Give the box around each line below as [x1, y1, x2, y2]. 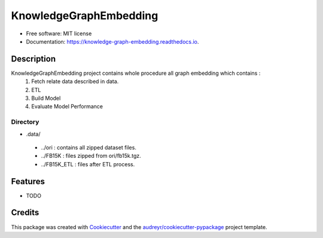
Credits [11, 208, 39, 218]
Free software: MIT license [26, 30, 92, 37]
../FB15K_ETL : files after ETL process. [41, 160, 135, 167]
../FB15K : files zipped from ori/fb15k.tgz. [41, 152, 142, 160]
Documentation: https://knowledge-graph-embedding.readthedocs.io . [26, 38, 199, 45]
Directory [11, 118, 39, 126]
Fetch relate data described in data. [31, 78, 119, 85]
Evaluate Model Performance [31, 103, 103, 110]
